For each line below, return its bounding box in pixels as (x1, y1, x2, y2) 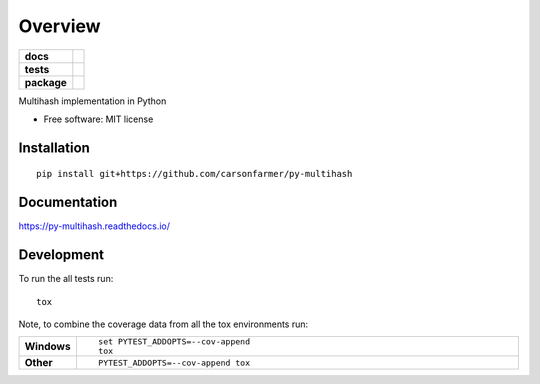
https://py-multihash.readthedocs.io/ (18, 220, 170, 232)
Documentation (18, 194, 118, 211)
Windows (24, 340, 71, 354)
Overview (18, 15, 101, 37)
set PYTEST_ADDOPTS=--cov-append (98, 336, 250, 347)
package (24, 75, 67, 89)
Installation (18, 139, 90, 156)
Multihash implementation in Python (18, 95, 167, 107)
